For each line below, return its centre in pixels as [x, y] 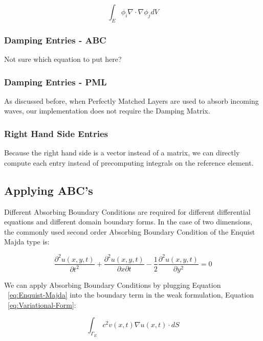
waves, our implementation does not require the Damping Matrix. [107, 111]
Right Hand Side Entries [56, 133]
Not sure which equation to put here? [63, 59]
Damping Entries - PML [56, 82]
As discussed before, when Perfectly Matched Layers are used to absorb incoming [131, 100]
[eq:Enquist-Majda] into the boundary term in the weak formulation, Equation [131, 295]
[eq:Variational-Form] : [42, 304]
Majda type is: [27, 242]
